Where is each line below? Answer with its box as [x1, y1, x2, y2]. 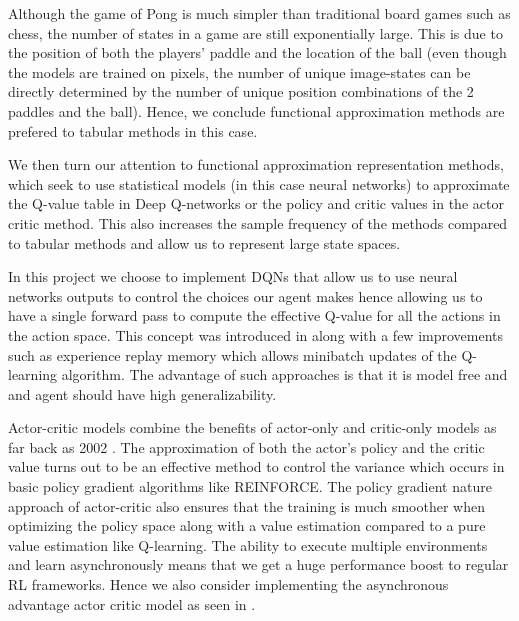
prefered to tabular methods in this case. [8, 120, 258, 141]
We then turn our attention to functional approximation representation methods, [8, 154, 504, 175]
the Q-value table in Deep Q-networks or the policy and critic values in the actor [8, 193, 504, 214]
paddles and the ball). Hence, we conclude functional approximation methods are [8, 100, 505, 121]
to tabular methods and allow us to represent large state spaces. [8, 232, 401, 253]
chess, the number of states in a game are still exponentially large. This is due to [8, 22, 503, 43]
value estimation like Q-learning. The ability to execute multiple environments [8, 534, 488, 555]
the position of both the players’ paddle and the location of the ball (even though [8, 42, 507, 63]
